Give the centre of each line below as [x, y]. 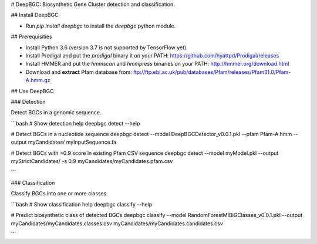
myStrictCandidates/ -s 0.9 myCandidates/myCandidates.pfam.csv [92, 161]
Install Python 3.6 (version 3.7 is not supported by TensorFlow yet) [106, 48]
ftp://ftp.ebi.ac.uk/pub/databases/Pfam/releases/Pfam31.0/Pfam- [212, 72]
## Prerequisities [31, 37]
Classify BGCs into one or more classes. [60, 194]
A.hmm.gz [38, 80]
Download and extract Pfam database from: [79, 72]
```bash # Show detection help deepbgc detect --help [75, 123]
